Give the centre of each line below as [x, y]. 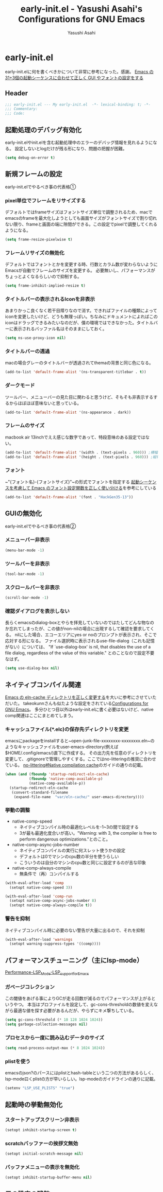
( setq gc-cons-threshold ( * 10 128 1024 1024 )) [54, 1020]
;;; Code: [15, 114]
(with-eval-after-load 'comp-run [39, 896]
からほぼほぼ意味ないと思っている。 [45, 403]
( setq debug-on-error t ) [30, 158]
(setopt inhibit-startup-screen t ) [41, 1130]
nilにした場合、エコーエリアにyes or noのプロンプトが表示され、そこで [86, 635]
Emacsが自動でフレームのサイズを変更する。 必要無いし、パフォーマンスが [80, 270]
